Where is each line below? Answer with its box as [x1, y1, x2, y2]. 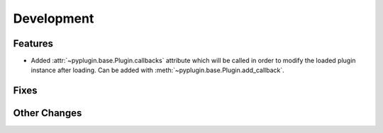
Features [13, 37, 53, 50]
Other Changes [13, 107, 82, 120]
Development [13, 11, 94, 26]
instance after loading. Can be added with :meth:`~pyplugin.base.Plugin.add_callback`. [30, 66, 285, 74]
